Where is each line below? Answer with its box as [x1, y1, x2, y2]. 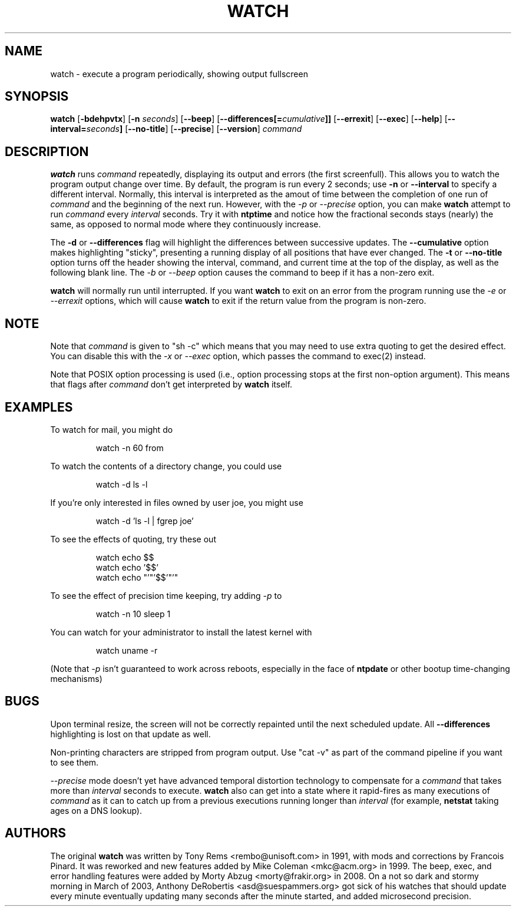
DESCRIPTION [5, 144, 89, 159]
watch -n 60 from [95, 442, 164, 453]
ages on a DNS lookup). [50, 805, 142, 816]
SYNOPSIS [5, 89, 69, 104]
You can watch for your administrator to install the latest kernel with [50, 627, 312, 637]
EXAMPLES [5, 399, 73, 415]
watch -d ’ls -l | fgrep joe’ [95, 515, 194, 526]
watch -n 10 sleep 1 [95, 608, 171, 619]
